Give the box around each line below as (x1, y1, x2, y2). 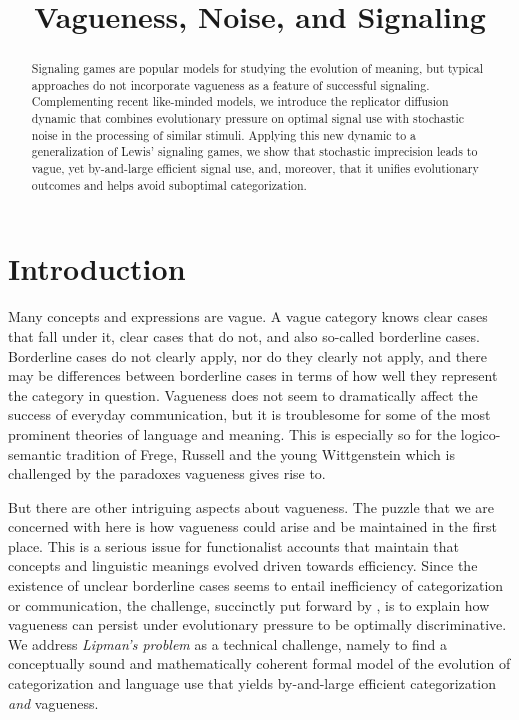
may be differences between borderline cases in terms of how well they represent (8, 365, 498, 386)
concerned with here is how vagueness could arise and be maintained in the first (8, 516, 497, 537)
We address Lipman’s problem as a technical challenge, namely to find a (8, 633, 447, 654)
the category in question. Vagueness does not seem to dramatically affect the (8, 384, 478, 405)
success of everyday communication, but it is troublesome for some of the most (8, 404, 491, 425)
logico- (460, 423, 501, 444)
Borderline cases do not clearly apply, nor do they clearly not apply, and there (8, 345, 487, 366)
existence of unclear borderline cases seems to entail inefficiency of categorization (8, 575, 504, 596)
